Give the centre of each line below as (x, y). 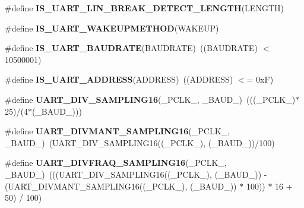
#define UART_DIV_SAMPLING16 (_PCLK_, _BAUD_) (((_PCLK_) (150, 99)
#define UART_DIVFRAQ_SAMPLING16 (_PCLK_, (116, 163)
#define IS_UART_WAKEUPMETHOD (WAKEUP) (112, 28)
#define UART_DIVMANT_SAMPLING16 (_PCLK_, (117, 131)
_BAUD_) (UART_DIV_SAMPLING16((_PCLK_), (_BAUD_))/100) (140, 142)
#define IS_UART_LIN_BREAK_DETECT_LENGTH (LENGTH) (144, 8)
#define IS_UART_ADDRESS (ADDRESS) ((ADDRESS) (119, 79)
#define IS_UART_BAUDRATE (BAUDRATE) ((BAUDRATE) (131, 48)
